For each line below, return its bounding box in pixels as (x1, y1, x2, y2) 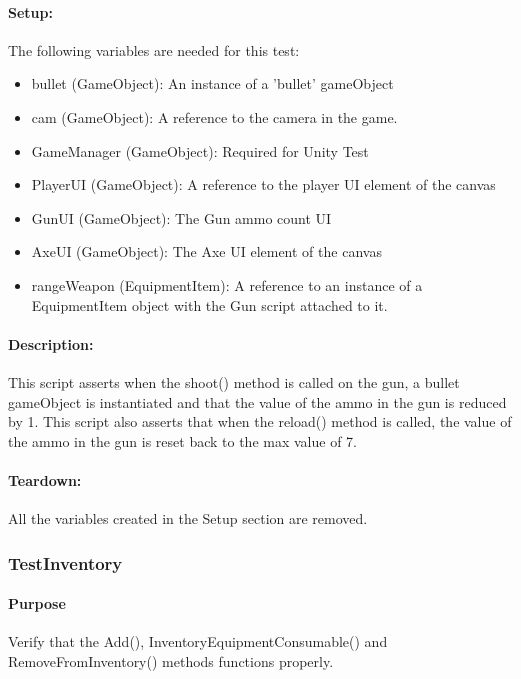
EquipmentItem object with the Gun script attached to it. (31, 294, 388, 315)
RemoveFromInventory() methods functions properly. (8, 650, 334, 671)
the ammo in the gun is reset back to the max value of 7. (8, 430, 357, 451)
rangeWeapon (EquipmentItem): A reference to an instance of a (31, 274, 423, 295)
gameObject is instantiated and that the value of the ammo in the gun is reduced (8, 391, 507, 412)
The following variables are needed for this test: (8, 39, 300, 60)
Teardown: (8, 469, 82, 490)
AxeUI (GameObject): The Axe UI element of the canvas (31, 241, 382, 262)
